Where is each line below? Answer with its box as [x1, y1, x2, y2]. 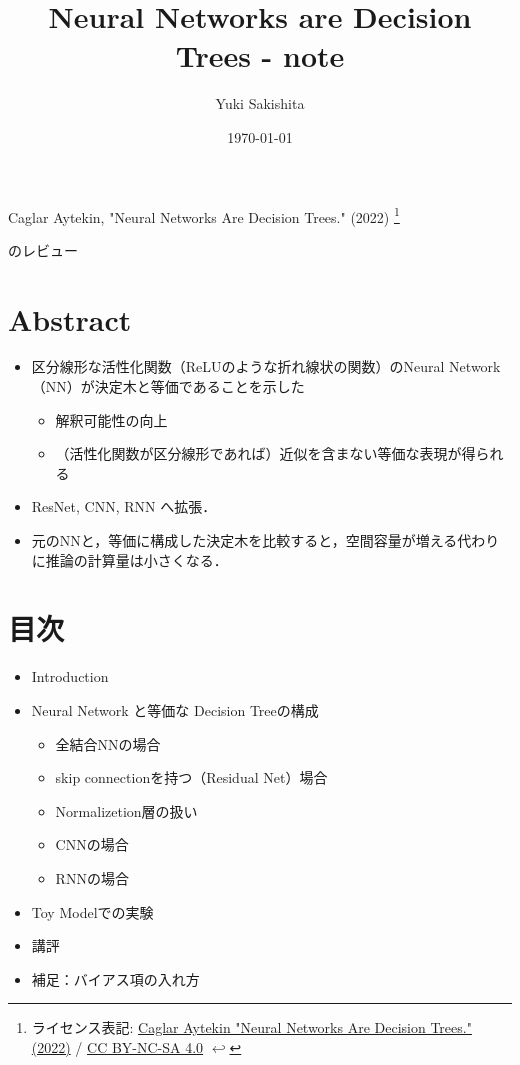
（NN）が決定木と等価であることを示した [31, 376, 305, 397]
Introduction [31, 666, 109, 687]
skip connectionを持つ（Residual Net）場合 [55, 767, 328, 788]
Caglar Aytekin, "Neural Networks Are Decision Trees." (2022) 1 [8, 203, 400, 227]
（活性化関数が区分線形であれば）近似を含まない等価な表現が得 [55, 443, 476, 464]
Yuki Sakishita [215, 93, 305, 114]
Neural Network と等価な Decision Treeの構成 [31, 699, 319, 720]
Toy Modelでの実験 [31, 901, 154, 922]
